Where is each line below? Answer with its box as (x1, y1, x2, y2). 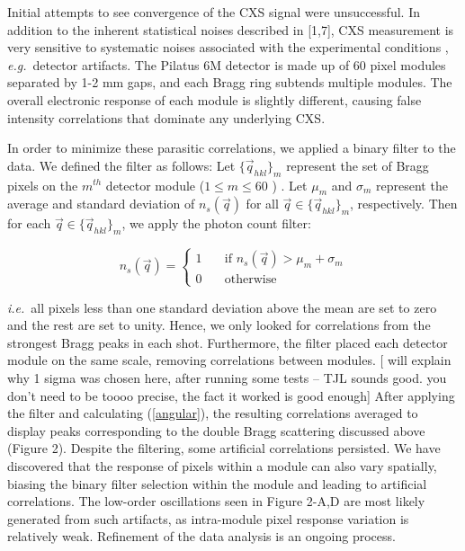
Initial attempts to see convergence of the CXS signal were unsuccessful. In (7, 3, 420, 21)
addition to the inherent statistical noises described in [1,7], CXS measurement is (7, 20, 454, 39)
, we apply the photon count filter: (121, 214, 311, 233)
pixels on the (7, 175, 78, 194)
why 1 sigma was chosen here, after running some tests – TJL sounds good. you (7, 369, 447, 387)
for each (7, 214, 51, 233)
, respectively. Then (350, 194, 458, 213)
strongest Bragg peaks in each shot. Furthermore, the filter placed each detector (7, 333, 448, 351)
